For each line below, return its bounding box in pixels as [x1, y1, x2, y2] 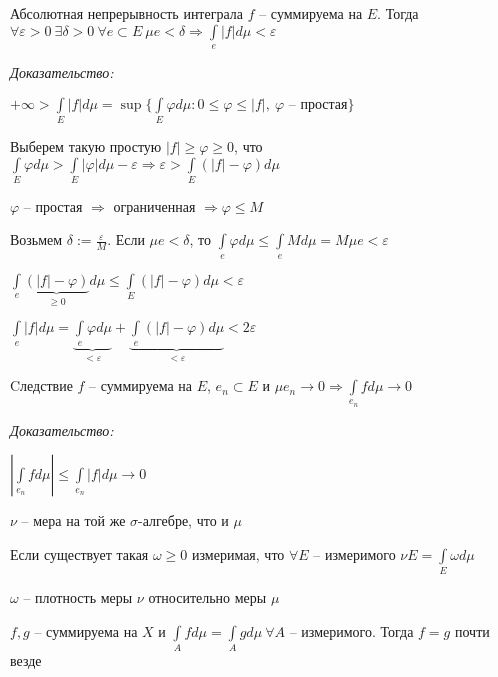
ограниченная [113, 195, 196, 216]
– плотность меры [23, 587, 133, 608]
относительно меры [148, 587, 267, 608]
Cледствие [10, 375, 73, 396]
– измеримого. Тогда [289, 620, 414, 641]
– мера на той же [21, 510, 126, 531]
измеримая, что [192, 544, 285, 565]
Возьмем [10, 229, 63, 250]
